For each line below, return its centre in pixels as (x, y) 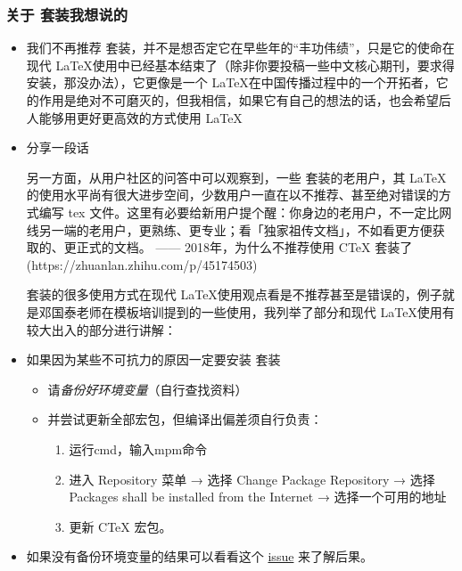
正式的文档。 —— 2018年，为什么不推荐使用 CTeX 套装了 (244, 247)
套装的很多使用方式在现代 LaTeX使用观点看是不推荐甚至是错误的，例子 (234, 294)
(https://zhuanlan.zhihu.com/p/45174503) (142, 264)
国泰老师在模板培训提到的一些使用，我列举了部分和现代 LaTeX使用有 (253, 311)
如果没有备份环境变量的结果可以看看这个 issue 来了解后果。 (200, 556)
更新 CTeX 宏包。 (120, 526)
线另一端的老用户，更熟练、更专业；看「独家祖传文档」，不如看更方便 (229, 229)
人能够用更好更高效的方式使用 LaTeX (134, 117)
